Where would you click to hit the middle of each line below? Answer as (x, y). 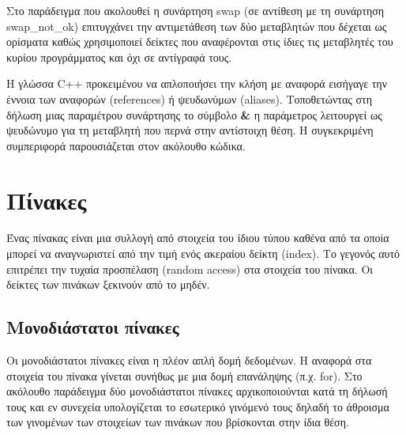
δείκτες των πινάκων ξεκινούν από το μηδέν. (108, 284)
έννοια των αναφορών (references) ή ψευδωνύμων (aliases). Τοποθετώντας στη (190, 98)
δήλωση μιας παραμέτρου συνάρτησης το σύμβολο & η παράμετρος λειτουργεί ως (194, 114)
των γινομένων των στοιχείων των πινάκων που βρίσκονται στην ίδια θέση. (178, 422)
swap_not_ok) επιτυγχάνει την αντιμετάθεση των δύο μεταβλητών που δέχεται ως (197, 26)
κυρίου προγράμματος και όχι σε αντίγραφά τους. (119, 57)
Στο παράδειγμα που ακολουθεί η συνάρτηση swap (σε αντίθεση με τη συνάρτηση (195, 10)
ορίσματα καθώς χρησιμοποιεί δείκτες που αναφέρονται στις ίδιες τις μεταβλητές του (200, 42)
